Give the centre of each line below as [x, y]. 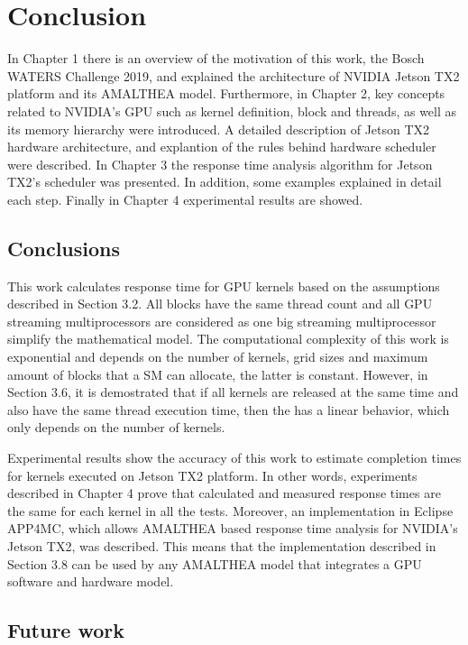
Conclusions [64, 248]
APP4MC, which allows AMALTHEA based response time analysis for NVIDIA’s [233, 528]
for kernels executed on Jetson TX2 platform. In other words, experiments [212, 475]
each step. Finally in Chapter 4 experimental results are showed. [185, 199]
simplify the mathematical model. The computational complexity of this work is [228, 339]
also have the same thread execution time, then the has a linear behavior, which [229, 409]
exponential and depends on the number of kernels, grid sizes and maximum [218, 357]
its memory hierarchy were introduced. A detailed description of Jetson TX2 [219, 129]
